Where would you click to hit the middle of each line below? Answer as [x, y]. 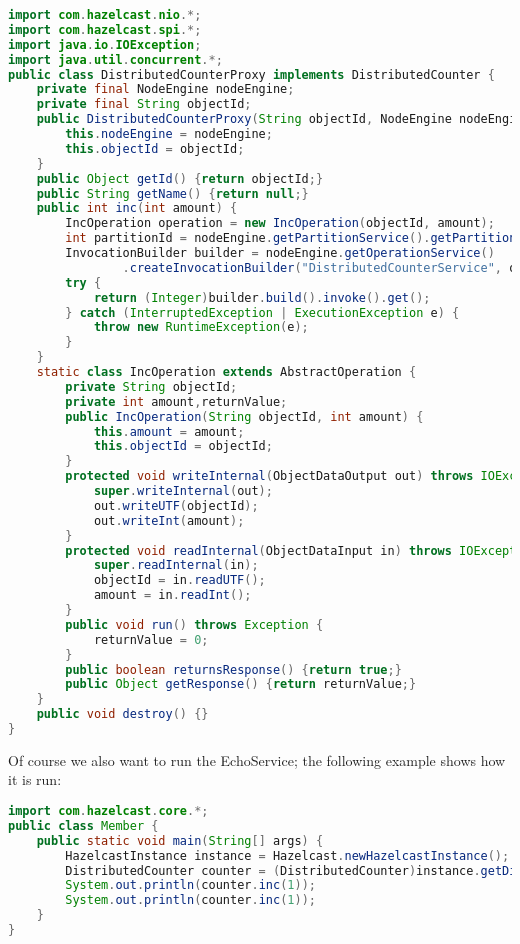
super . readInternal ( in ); [176, 565]
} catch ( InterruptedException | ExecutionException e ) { [262, 312]
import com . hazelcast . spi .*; [105, 29]
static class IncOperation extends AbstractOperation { [226, 372]
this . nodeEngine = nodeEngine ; [169, 134]
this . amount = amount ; [169, 431]
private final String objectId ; [144, 104]
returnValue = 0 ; [151, 639]
